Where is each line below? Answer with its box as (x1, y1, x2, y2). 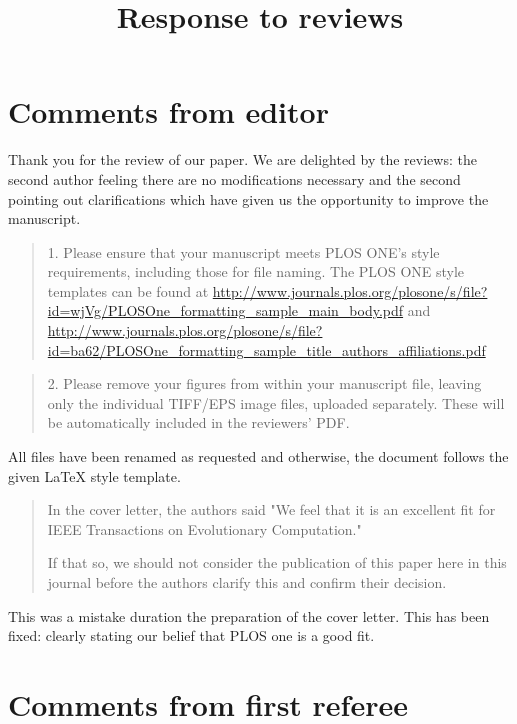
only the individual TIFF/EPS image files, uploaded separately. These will (47, 392, 505, 413)
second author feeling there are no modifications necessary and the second (8, 168, 461, 189)
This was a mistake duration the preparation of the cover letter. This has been (8, 605, 490, 626)
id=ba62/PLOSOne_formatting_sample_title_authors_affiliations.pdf (47, 339, 486, 360)
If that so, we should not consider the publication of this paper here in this (47, 552, 507, 573)
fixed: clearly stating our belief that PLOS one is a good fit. (8, 625, 375, 646)
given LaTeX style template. (8, 465, 181, 486)
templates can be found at (47, 280, 209, 301)
